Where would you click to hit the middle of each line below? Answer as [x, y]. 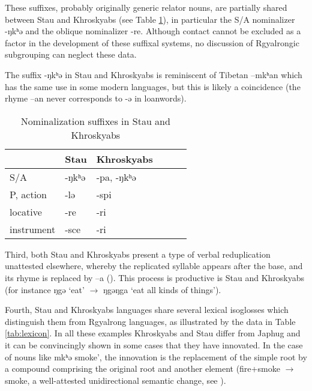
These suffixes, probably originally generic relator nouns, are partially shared [146, 7]
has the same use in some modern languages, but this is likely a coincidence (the [153, 86]
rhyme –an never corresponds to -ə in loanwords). [96, 98]
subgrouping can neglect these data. [71, 54]
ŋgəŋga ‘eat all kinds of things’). [162, 289]
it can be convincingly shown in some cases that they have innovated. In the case [154, 344]
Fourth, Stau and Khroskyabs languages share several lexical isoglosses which [147, 310]
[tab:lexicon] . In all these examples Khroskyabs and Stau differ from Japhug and [153, 333]
